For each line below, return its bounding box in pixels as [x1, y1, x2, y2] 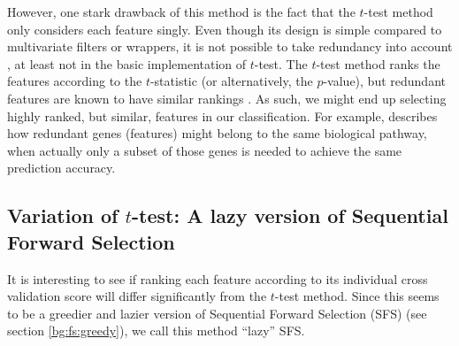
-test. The [254, 54, 308, 73]
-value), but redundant [323, 72, 446, 90]
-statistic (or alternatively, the [149, 72, 313, 90]
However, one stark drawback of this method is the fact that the [7, 3, 356, 20]
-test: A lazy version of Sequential [132, 202, 448, 229]
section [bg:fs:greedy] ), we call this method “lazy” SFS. [7, 321, 305, 340]
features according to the [7, 72, 142, 90]
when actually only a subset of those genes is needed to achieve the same [7, 141, 402, 159]
